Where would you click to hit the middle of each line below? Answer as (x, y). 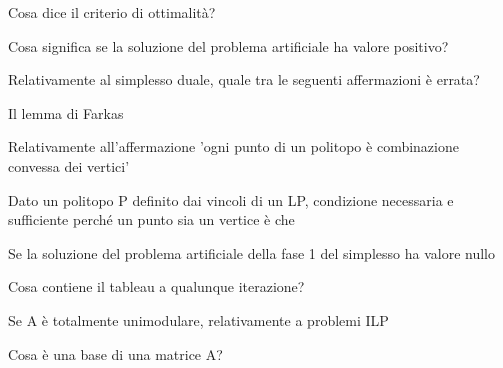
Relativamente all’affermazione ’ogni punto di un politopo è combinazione (233, 146)
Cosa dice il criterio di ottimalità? (112, 12)
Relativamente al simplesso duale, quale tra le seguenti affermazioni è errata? (244, 79)
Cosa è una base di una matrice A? (115, 353)
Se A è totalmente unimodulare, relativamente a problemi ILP (198, 319)
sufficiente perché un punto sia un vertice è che (151, 219)
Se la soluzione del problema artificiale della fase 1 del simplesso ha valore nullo (251, 252)
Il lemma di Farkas (66, 112)
